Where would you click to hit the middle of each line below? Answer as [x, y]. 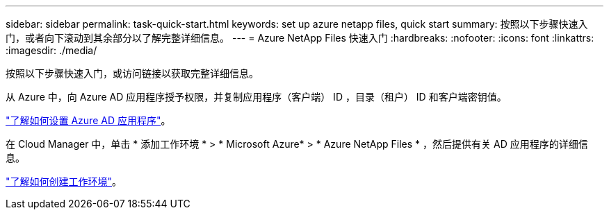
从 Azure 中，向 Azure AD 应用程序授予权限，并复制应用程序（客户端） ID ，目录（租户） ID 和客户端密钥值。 [256, 97]
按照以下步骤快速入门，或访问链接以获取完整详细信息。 [132, 73]
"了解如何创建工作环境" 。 [64, 181]
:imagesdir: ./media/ [51, 50]
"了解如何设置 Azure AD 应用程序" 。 [88, 120]
